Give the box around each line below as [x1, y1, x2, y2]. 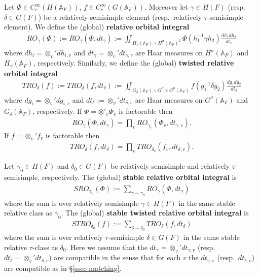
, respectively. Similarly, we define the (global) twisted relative [33, 57, 234, 68]
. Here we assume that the [66, 241, 148, 252]
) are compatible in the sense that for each [49, 252, 181, 263]
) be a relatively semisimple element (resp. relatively [38, 11, 202, 22]
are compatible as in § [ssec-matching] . [4, 262, 122, 273]
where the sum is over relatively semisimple [4, 197, 139, 208]
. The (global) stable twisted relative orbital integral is [61, 207, 249, 218]
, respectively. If [32, 106, 82, 116]
